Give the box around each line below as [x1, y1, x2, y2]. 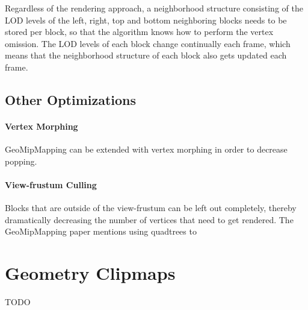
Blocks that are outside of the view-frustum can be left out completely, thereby [5, 201, 297, 214]
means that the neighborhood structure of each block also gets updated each [5, 49, 287, 62]
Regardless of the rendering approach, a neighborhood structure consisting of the [5, 2, 303, 14]
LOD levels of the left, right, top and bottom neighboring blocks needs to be [5, 13, 287, 26]
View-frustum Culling [5, 178, 97, 191]
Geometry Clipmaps [5, 261, 176, 285]
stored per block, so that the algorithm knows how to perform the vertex [5, 25, 274, 38]
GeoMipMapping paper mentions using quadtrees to [5, 225, 197, 238]
